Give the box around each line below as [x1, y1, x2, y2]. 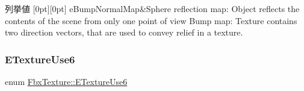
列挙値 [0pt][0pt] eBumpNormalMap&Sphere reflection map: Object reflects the [5, 2, 300, 14]
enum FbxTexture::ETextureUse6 [5, 75, 128, 87]
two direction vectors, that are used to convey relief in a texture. [5, 26, 243, 39]
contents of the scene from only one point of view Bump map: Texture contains [5, 14, 297, 27]
